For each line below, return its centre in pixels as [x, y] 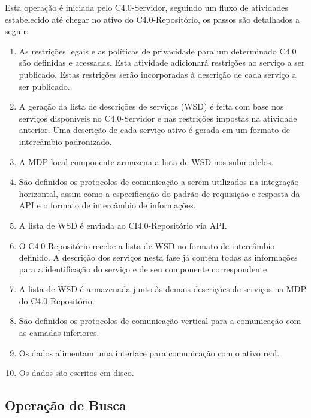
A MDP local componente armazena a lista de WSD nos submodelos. [146, 161]
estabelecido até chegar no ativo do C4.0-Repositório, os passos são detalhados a [152, 19]
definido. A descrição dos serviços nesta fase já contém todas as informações [158, 257]
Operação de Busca [66, 405]
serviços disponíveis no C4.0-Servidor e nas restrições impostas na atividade [158, 118]
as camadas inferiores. [59, 333]
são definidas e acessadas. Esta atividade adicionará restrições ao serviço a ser [162, 63]
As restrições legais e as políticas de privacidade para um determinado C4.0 [158, 51]
